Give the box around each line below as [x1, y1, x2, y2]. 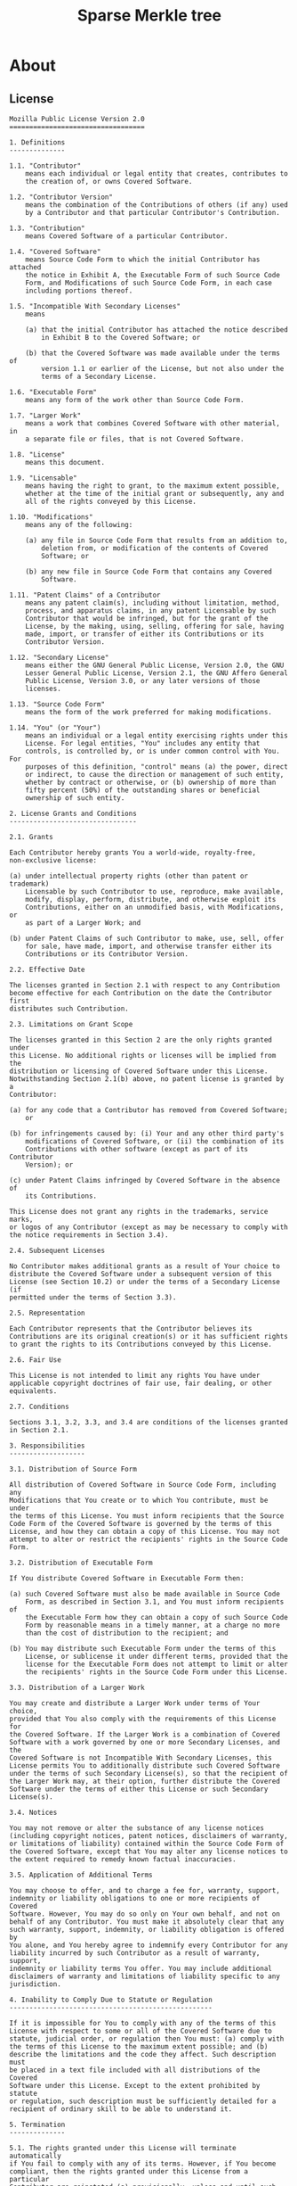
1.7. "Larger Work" [9, 411, 82, 420]
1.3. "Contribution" [9, 224, 86, 233]
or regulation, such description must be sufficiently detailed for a [9, 2097, 277, 2106]
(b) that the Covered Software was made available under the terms [25, 349, 280, 358]
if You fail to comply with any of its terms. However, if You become [9, 2159, 277, 2168]
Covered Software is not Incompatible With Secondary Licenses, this [9, 1753, 273, 1762]
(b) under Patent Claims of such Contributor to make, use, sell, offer [9, 934, 285, 943]
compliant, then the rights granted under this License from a [9, 2167, 249, 2176]
